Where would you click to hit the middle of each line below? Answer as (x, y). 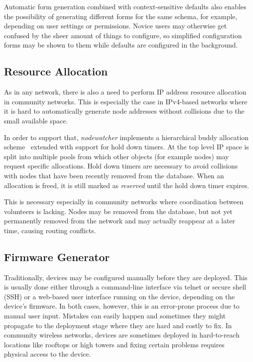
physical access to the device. (47, 354)
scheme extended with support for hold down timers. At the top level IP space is (126, 147)
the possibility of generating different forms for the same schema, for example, (121, 16)
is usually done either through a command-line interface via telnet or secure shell (125, 287)
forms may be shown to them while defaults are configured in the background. (121, 45)
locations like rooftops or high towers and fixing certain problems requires (114, 344)
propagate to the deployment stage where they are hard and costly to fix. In (118, 325)
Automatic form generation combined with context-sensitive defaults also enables (125, 6)
